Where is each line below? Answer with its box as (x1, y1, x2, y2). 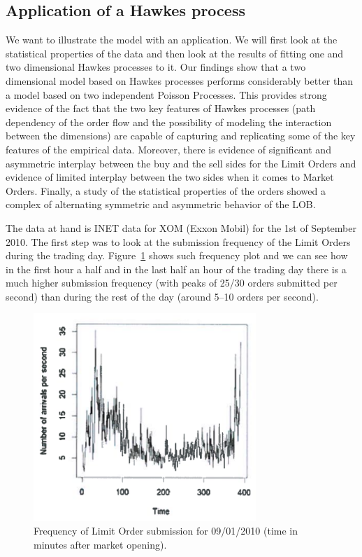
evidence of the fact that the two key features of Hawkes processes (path (6, 101, 316, 116)
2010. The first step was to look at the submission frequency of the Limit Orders (6, 234, 351, 249)
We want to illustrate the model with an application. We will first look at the (6, 32, 338, 47)
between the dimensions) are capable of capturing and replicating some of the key (6, 128, 356, 143)
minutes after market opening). (34, 537, 167, 551)
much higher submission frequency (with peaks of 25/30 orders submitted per (6, 275, 338, 290)
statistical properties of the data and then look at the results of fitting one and (6, 46, 344, 60)
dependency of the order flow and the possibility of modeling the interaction (6, 114, 332, 129)
